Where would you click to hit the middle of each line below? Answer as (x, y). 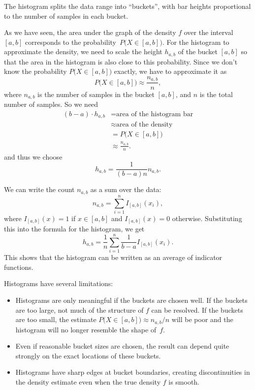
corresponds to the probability (70, 42)
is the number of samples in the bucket (96, 94)
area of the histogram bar (155, 114)
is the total (216, 94)
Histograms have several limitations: (59, 283)
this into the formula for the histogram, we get (74, 229)
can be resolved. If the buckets (197, 309)
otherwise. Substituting (207, 218)
